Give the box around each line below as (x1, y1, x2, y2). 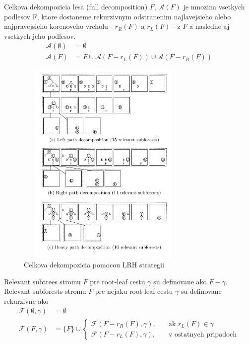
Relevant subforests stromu (4, 286, 86, 296)
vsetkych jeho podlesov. (4, 30, 76, 41)
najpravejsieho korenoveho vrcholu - (4, 21, 113, 31)
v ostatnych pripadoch (168, 331, 237, 338)
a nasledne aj (189, 21, 230, 31)
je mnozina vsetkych (183, 1, 245, 11)
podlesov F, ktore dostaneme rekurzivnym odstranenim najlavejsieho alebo (4, 11, 231, 21)
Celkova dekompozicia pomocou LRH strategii (24, 259, 164, 269)
